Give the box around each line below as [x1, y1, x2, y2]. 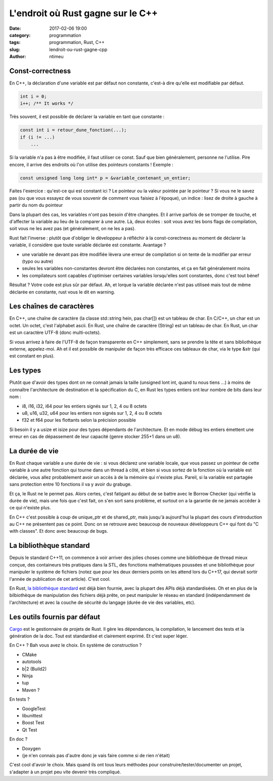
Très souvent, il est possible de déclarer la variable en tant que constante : [9, 114, 165, 120]
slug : [9, 46, 20, 53]
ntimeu [49, 54, 64, 60]
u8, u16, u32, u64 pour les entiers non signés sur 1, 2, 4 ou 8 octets [22, 410, 162, 416]
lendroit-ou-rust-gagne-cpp [49, 46, 108, 53]
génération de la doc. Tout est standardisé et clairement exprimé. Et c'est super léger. [9, 633, 188, 639]
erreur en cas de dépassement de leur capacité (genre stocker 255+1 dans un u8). [9, 433, 181, 440]
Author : [9, 54, 26, 60]
